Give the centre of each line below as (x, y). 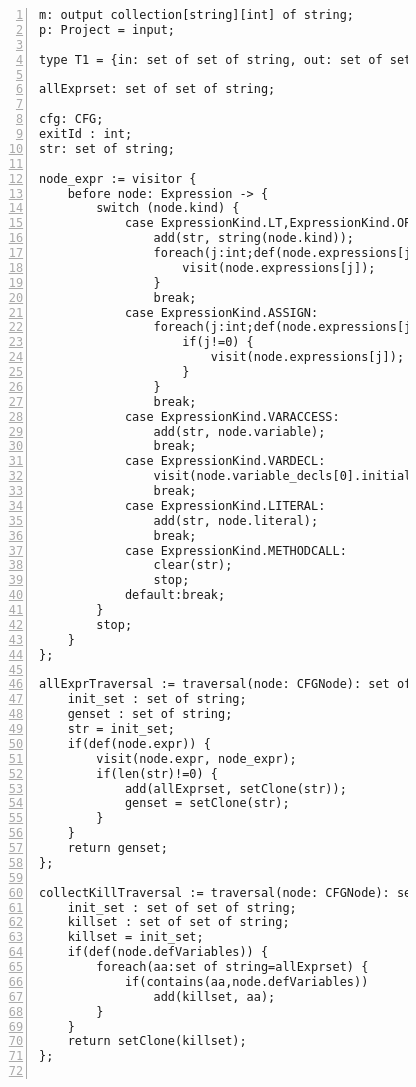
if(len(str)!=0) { (157, 773)
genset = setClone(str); (207, 803)
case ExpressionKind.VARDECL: (225, 461)
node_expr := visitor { (118, 178)
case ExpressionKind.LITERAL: (225, 505)
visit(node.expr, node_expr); (196, 758)
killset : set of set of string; (178, 922)
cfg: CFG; (71, 119)
